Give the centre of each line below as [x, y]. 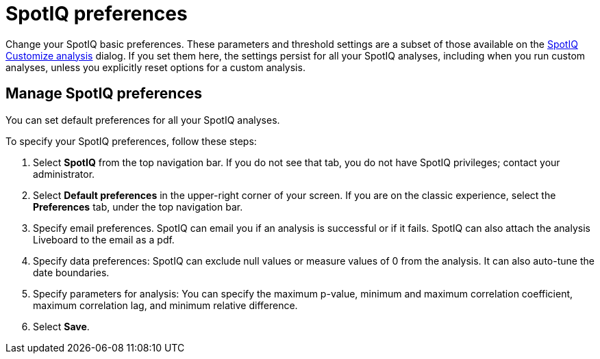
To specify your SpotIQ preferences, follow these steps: [131, 141]
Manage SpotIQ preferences [104, 94]
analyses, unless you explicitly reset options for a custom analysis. [155, 67]
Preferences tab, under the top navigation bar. [138, 207]
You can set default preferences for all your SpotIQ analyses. [143, 120]
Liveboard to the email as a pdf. [104, 239]
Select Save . [61, 326]
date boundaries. [71, 272]
